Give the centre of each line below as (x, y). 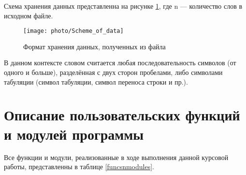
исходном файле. (29, 15)
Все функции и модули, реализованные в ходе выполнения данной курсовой (116, 157)
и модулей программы (74, 134)
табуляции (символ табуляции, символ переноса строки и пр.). (96, 81)
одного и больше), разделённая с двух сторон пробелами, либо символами (113, 72)
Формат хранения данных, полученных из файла (94, 46)
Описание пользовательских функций (122, 115)
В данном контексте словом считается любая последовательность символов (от (120, 63)
